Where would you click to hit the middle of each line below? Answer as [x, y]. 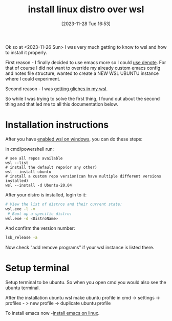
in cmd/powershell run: [30, 149]
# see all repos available [34, 158]
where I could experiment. [33, 78]
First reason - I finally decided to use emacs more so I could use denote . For [86, 62]
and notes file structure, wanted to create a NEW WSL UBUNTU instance [82, 73]
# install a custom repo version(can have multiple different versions [83, 176]
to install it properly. [26, 52]
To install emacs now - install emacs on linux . [52, 313]
